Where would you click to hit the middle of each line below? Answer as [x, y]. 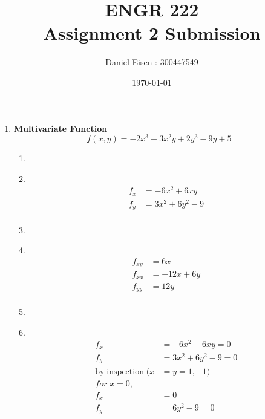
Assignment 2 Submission [152, 33]
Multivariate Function [61, 128]
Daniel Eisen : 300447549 [152, 62]
